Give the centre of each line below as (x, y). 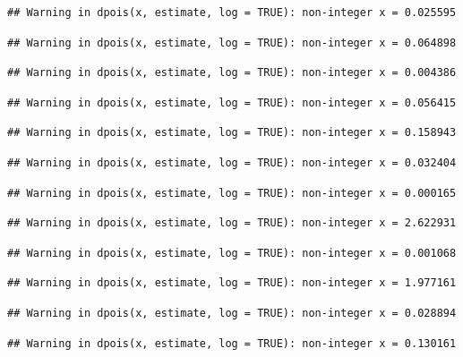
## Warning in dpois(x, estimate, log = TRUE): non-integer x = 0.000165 (232, 193)
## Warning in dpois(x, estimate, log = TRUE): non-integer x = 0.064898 (232, 42)
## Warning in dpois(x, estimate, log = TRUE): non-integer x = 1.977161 (232, 283)
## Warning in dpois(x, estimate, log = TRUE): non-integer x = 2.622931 (232, 223)
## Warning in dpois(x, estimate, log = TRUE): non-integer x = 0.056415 (232, 102)
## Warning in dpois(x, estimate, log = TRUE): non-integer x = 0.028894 (232, 313)
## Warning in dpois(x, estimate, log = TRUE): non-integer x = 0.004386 (232, 73)
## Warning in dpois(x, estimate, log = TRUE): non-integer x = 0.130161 (232, 343)
